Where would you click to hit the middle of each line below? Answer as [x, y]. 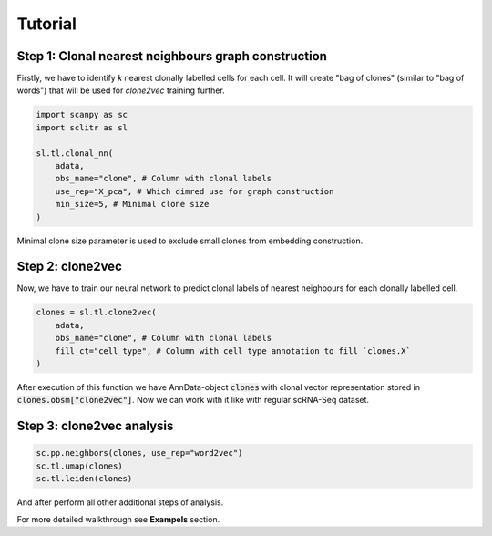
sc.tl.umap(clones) [79, 466]
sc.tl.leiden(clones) [84, 479]
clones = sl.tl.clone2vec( [96, 313]
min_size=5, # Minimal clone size [132, 204]
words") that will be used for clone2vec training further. [121, 90]
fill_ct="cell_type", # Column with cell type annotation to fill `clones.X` [233, 350]
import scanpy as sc [82, 115]
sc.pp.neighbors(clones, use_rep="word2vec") [139, 453]
